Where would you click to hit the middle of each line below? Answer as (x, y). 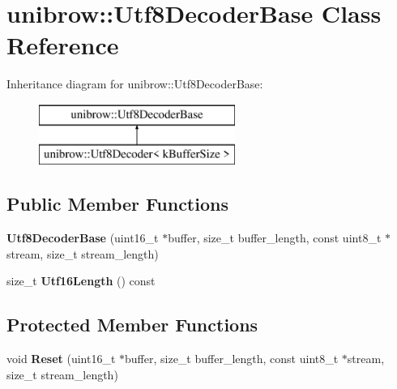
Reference (63, 45)
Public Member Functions (117, 204)
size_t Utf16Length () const (81, 281)
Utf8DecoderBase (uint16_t (83, 238)
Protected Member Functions (132, 325)
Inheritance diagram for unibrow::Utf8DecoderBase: (135, 84)
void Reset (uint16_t (61, 359)
